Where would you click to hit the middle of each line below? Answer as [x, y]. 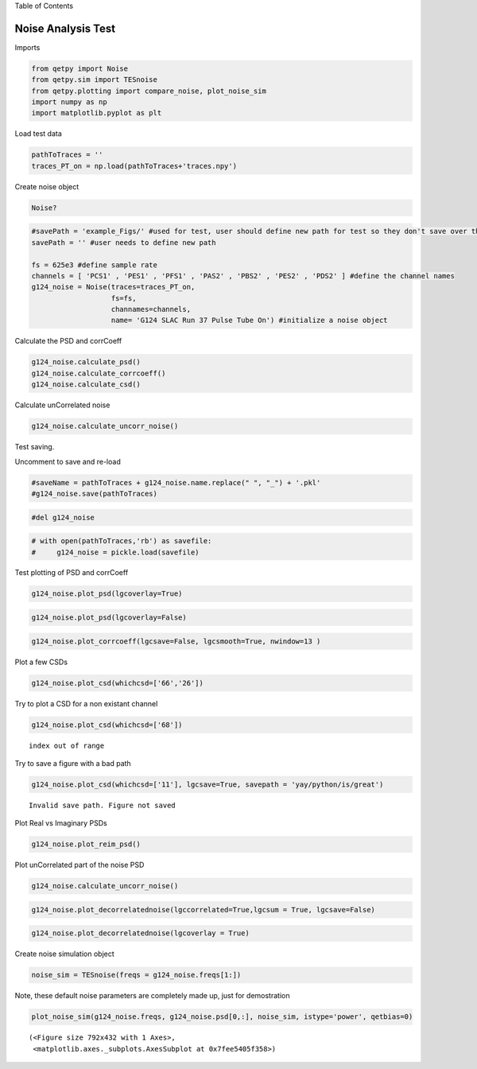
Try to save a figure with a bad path [73, 763]
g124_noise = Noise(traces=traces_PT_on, [113, 287]
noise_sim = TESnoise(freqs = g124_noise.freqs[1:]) [136, 975]
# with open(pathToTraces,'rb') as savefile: [122, 541]
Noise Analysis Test [65, 28]
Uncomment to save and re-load [68, 461]
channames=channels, [151, 309]
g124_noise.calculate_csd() [86, 385]
